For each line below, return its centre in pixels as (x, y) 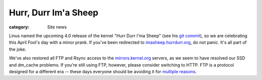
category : (19, 27)
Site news (57, 27)
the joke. (18, 49)
